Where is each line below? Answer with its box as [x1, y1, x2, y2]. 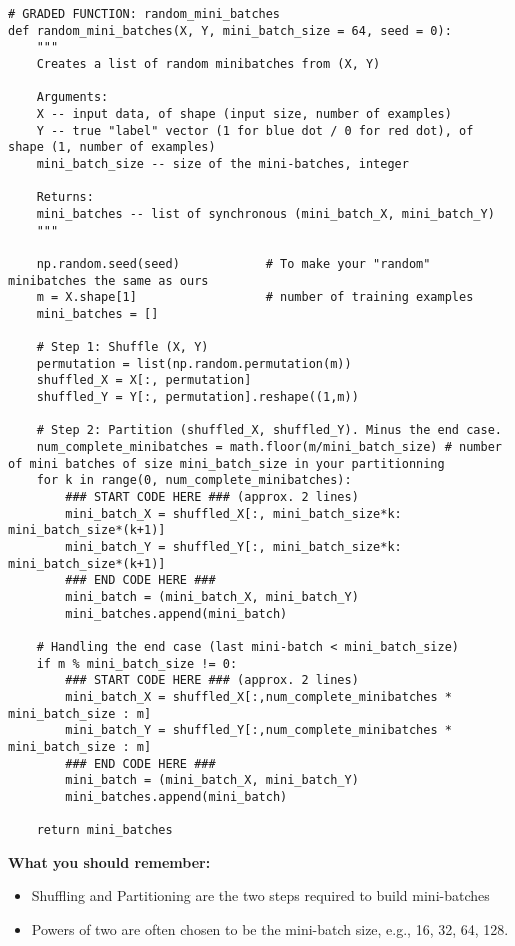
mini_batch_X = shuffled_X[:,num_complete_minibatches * [65, 689, 452, 704]
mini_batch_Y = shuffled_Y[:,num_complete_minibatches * [65, 723, 452, 738]
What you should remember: [8, 851, 211, 872]
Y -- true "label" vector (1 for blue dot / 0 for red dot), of [36, 123, 474, 138]
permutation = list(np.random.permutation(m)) [36, 356, 352, 371]
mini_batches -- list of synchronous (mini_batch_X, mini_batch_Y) [36, 206, 495, 221]
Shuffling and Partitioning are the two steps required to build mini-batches [31, 885, 490, 906]
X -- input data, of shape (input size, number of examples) [36, 106, 452, 121]
